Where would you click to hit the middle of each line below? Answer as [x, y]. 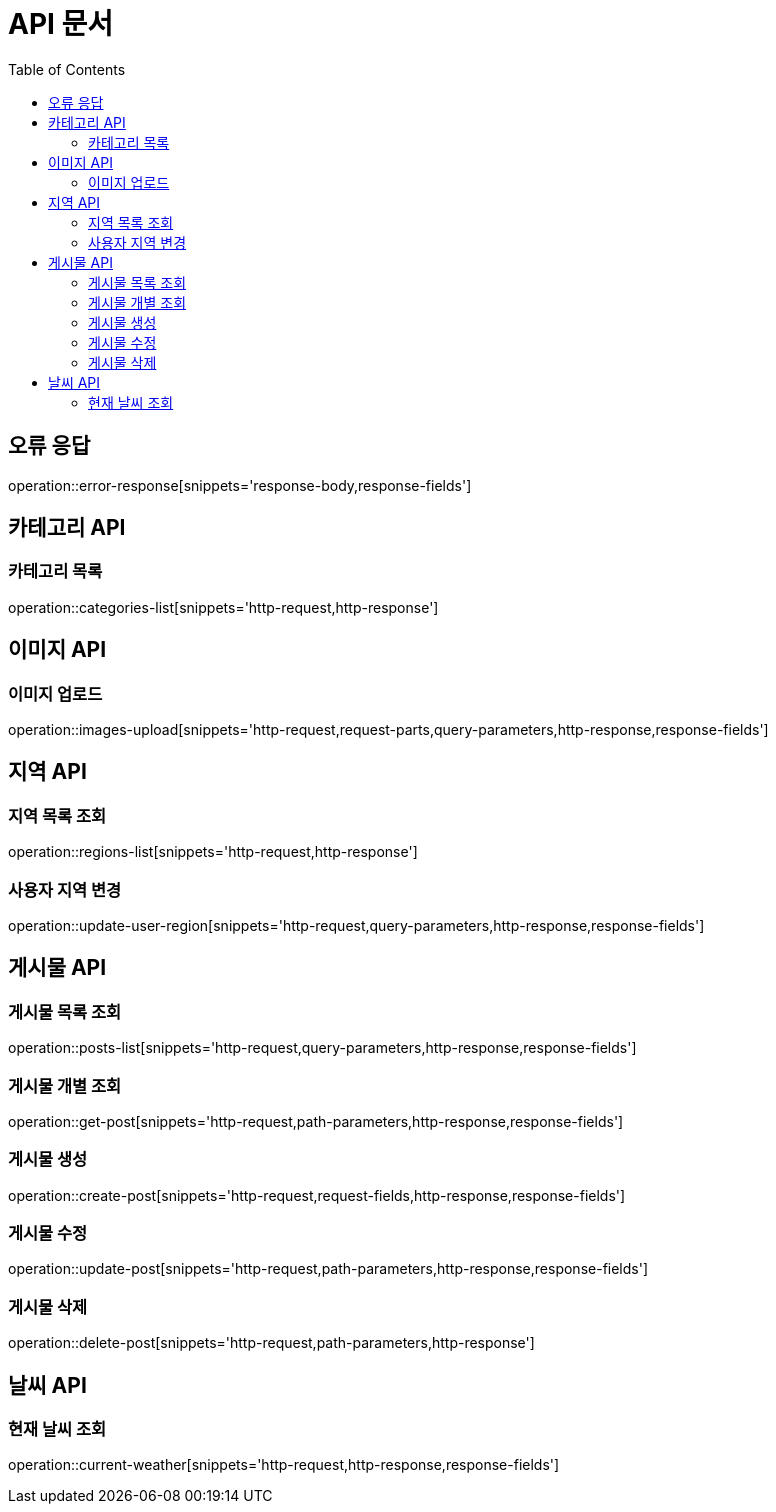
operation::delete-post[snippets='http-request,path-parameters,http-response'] [271, 1343]
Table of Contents [67, 69]
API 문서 [61, 24]
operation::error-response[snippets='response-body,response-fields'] [240, 485]
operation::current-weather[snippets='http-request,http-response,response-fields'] [284, 1465]
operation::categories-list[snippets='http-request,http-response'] [223, 607]
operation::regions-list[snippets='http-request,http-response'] [213, 852]
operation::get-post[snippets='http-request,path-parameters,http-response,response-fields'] [316, 1121]
